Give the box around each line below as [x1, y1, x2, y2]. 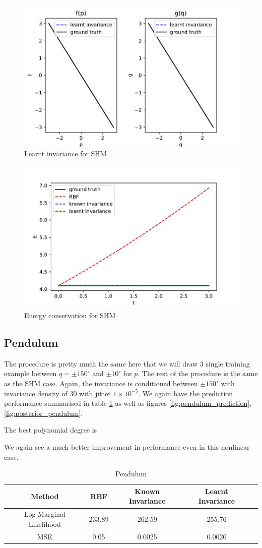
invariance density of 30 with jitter [4, 388, 111, 398]
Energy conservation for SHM [24, 310, 116, 321]
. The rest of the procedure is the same [138, 368, 258, 379]
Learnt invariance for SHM [24, 148, 107, 159]
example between [4, 368, 57, 379]
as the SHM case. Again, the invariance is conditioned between [4, 378, 198, 389]
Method [31, 491, 59, 501]
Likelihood [28, 518, 61, 529]
